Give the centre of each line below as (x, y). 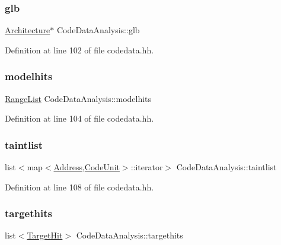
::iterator (147, 167)
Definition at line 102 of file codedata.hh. (79, 50)
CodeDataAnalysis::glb (98, 30)
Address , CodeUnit (87, 167)
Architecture (28, 30)
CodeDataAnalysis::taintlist (226, 167)
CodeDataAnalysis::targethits (130, 235)
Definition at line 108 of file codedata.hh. (79, 187)
